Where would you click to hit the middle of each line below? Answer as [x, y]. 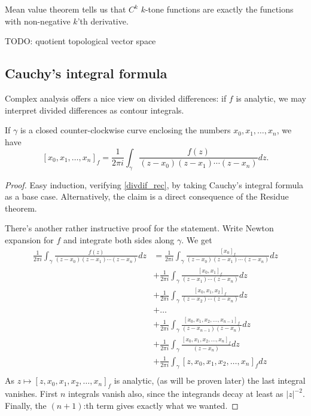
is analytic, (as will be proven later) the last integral [210, 380]
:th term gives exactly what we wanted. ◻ [161, 405]
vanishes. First [31, 394]
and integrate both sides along [119, 240]
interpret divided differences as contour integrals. [94, 110]
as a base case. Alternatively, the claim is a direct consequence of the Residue [147, 196]
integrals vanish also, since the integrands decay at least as [176, 394]
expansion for [29, 240]
